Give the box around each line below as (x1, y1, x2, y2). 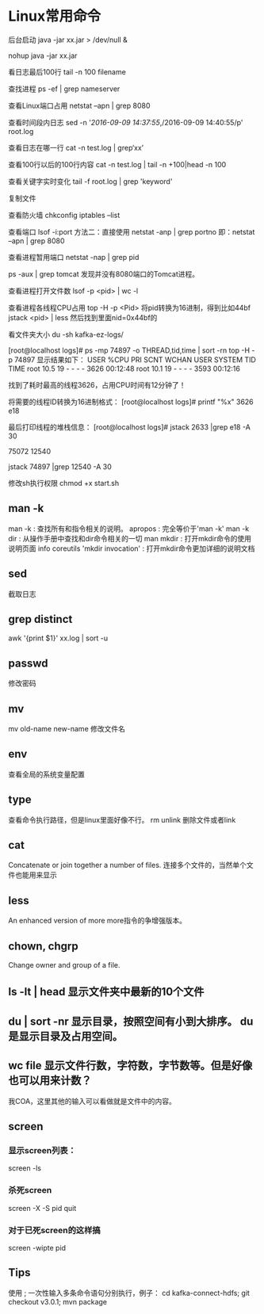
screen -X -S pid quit (8, 1203, 77, 1213)
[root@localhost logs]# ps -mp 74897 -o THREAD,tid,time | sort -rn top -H (8, 346, 251, 355)
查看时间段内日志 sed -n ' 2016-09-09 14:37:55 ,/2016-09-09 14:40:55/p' (8, 117, 243, 127)
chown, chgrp (8, 939, 78, 953)
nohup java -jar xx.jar (8, 51, 78, 60)
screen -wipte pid (8, 1243, 66, 1252)
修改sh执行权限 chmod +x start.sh (8, 478, 120, 487)
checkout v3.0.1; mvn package (8, 1297, 108, 1306)
